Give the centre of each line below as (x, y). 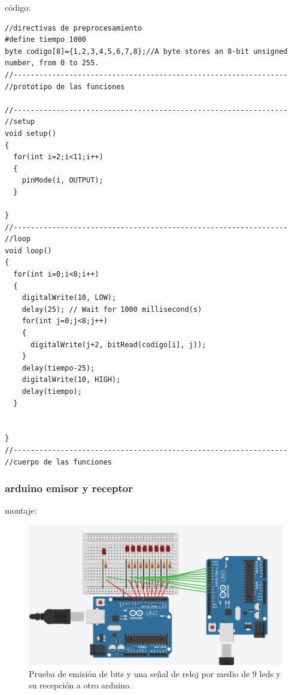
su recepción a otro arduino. (80, 685)
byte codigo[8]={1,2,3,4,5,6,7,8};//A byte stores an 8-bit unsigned (146, 51)
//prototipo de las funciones (65, 87)
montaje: (21, 510)
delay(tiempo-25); (58, 368)
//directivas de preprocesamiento (74, 28)
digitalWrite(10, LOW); (69, 298)
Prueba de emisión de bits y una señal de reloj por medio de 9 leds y (155, 673)
